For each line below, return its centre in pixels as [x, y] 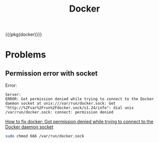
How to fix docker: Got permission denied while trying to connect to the [79, 122]
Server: [13, 95]
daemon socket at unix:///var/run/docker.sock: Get [60, 104]
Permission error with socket [52, 73]
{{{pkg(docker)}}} [24, 34]
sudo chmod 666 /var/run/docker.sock [45, 136]
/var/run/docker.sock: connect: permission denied [59, 112]
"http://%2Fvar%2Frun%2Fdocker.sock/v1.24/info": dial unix [70, 108]
